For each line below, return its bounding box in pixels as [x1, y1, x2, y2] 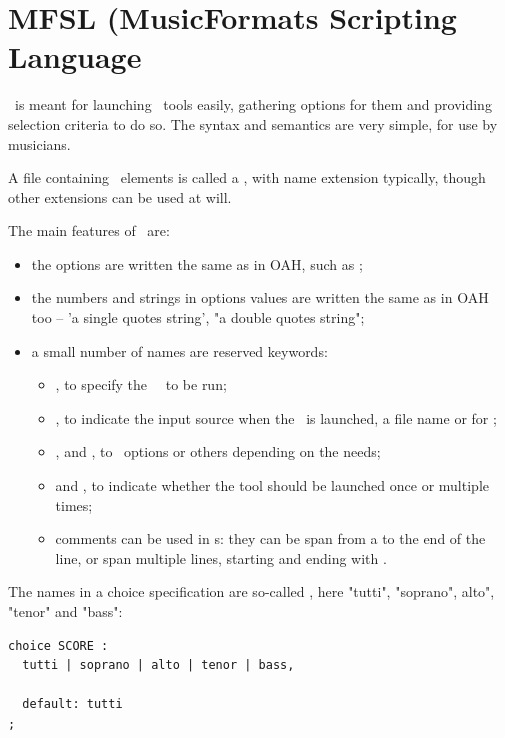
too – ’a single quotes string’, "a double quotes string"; [31, 307, 365, 328]
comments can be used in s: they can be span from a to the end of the [55, 528, 486, 549]
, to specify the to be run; [55, 374, 227, 395]
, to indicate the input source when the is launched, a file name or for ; [55, 407, 497, 428]
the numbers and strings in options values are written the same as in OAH [31, 287, 489, 308]
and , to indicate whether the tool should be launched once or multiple [55, 475, 489, 496]
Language [8, 36, 142, 77]
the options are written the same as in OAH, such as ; [31, 253, 363, 274]
